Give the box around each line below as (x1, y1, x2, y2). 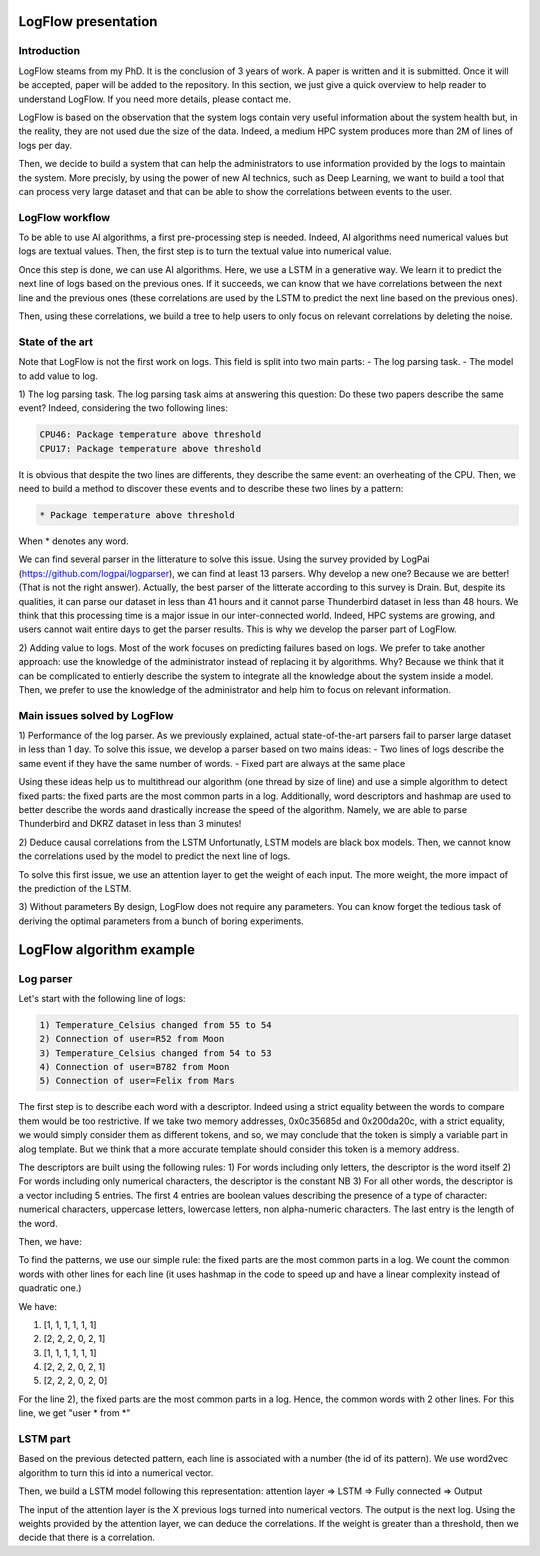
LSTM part (18, 1432, 71, 1446)
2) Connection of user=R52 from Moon (39, 1033, 225, 1045)
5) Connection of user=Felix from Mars (39, 1075, 235, 1087)
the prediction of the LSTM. (18, 882, 132, 894)
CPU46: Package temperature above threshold (39, 429, 262, 440)
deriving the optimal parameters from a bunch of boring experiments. (18, 915, 304, 927)
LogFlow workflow (18, 210, 111, 224)
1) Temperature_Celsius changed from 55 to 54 (39, 1019, 272, 1030)
